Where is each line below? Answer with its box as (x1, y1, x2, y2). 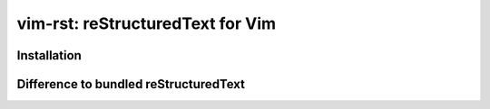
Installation (16, 48, 82, 63)
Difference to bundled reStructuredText (16, 77, 245, 92)
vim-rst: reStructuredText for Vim (16, 14, 277, 33)
